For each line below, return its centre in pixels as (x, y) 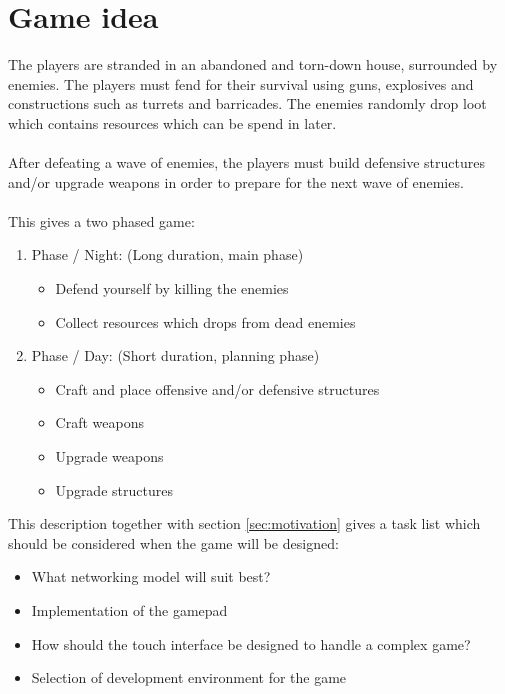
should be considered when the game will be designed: (173, 542)
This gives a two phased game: (101, 220)
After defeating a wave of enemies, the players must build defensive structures (246, 162)
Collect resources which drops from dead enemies (205, 321)
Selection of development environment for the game (189, 677)
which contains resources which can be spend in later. (172, 122)
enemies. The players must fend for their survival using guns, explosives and (241, 83)
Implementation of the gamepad (129, 610)
